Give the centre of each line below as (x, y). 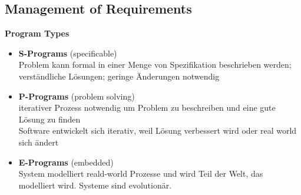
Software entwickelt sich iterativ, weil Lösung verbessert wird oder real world (158, 130)
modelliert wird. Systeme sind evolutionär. (95, 185)
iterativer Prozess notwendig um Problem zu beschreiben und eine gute (147, 108)
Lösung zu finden (49, 119)
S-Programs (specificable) (68, 53)
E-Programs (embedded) (66, 162)
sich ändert (39, 142)
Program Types (37, 33)
